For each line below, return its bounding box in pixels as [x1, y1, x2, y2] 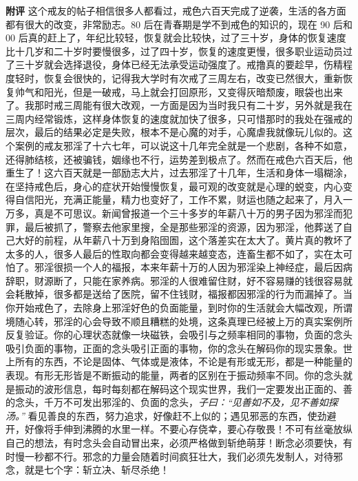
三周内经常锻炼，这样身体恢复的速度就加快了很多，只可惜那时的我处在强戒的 [6, 111, 352, 125]
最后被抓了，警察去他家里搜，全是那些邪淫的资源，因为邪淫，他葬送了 [24, 219, 343, 234]
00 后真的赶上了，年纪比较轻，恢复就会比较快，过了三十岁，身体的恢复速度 [6, 30, 346, 45]
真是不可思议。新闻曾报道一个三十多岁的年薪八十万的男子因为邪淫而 [34, 205, 343, 220]
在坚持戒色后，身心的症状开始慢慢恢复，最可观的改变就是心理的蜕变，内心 [6, 178, 343, 193]
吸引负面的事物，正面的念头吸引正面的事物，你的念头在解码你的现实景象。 [6, 340, 343, 355]
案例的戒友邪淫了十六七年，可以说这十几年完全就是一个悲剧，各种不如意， [14, 138, 352, 152]
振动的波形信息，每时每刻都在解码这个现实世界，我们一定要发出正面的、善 [14, 381, 352, 396]
